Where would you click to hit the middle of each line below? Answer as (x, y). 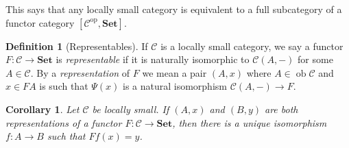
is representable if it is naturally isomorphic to (153, 59)
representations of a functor (64, 122)
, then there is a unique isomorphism (250, 122)
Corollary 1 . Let (43, 109)
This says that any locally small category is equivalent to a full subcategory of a (174, 9)
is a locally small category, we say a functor (252, 46)
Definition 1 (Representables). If (77, 46)
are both (281, 109)
